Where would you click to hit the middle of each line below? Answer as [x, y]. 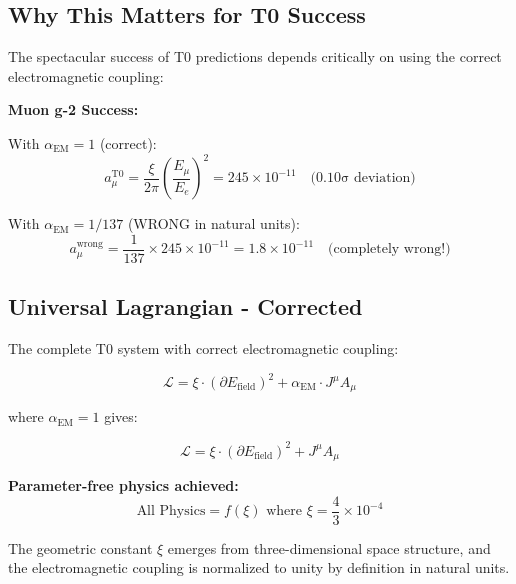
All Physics [171, 511]
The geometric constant [80, 547]
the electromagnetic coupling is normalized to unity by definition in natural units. [259, 567]
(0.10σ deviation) [363, 178]
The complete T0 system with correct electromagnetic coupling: [203, 347]
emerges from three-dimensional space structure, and [329, 547]
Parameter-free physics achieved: [123, 485]
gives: [121, 416]
